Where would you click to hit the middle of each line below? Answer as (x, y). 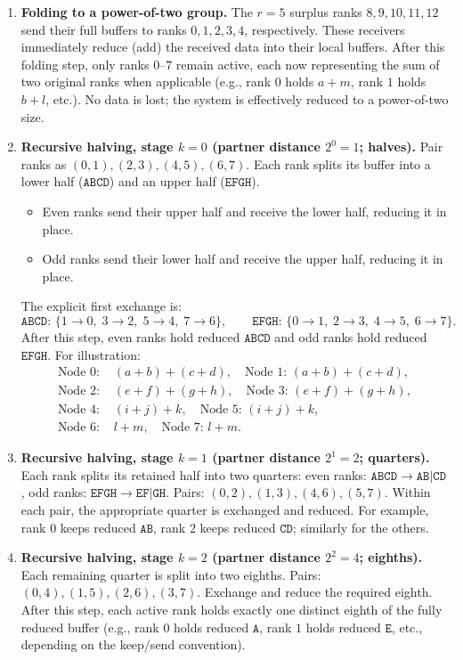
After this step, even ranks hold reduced (130, 336)
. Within (407, 492)
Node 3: (267, 391)
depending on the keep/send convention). (133, 644)
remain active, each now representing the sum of (308, 64)
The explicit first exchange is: (102, 306)
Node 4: (78, 410)
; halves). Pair (401, 147)
